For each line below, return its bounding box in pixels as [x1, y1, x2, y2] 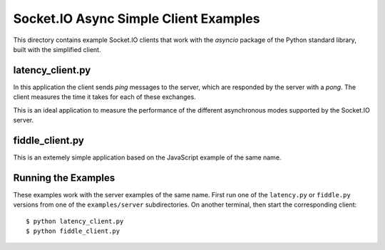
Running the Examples [13, 172, 115, 184]
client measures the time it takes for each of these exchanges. [13, 93, 196, 101]
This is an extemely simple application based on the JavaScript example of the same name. [13, 153, 282, 162]
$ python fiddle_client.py [26, 227, 120, 235]
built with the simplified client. [13, 45, 101, 53]
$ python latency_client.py [26, 217, 124, 225]
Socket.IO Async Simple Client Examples [13, 11, 260, 26]
